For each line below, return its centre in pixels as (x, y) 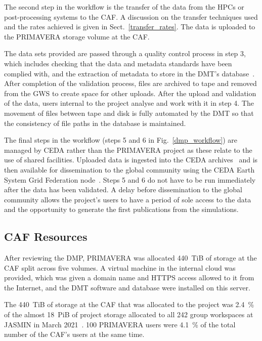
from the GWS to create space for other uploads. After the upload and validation (130, 93)
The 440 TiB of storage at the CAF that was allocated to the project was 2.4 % (129, 304)
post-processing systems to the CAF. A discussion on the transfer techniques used (131, 16)
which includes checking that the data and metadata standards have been (118, 63)
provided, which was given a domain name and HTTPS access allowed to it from (129, 278)
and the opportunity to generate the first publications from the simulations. (121, 209)
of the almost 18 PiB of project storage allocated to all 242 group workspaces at (129, 314)
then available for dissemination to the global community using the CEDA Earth (129, 169)
